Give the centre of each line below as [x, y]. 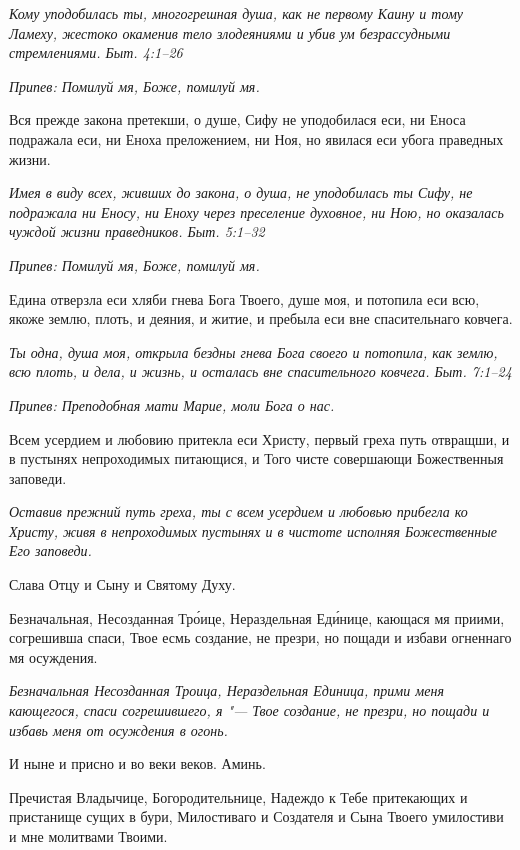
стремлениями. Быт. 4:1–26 [96, 52]
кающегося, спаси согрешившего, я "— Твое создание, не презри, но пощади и [249, 710]
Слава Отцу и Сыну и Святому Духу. [122, 584]
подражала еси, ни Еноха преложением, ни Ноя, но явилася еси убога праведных [256, 138]
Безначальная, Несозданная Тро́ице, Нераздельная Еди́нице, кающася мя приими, [257, 617]
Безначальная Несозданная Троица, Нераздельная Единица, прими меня [226, 690]
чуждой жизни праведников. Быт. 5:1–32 [137, 231]
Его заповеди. [50, 550]
